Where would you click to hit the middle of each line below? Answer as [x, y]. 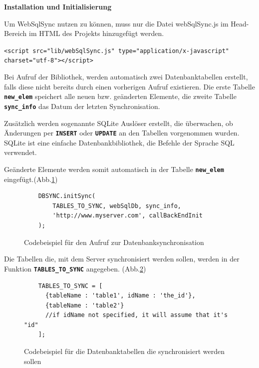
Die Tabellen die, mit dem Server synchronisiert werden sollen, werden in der [122, 259]
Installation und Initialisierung [58, 6]
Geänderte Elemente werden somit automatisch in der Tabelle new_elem [114, 169]
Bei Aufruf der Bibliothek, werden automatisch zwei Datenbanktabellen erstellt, [126, 77]
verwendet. [20, 152]
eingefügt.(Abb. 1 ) [31, 179]
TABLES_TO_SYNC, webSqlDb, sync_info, [117, 206]
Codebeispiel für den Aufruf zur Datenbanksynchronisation [114, 242]
